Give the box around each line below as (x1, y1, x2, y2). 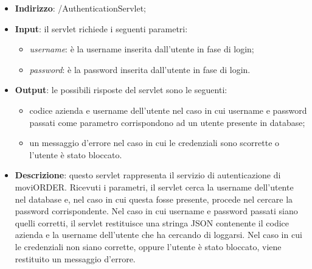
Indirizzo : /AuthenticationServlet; (15, 2, 147, 14)
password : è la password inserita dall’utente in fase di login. (29, 63, 251, 75)
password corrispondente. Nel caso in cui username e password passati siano (15, 204, 298, 217)
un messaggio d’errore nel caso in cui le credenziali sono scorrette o (29, 136, 280, 149)
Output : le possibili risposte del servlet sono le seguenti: (15, 83, 227, 96)
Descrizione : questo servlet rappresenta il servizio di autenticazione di (15, 169, 281, 181)
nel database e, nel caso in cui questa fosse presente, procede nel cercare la (15, 192, 293, 205)
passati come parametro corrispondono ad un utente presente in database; (29, 116, 305, 128)
